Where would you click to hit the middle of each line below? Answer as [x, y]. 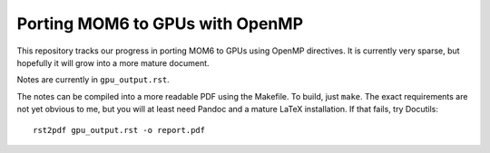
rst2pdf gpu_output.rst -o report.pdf [119, 130]
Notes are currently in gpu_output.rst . [93, 80]
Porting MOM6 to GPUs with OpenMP [160, 24]
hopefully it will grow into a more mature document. [113, 62]
